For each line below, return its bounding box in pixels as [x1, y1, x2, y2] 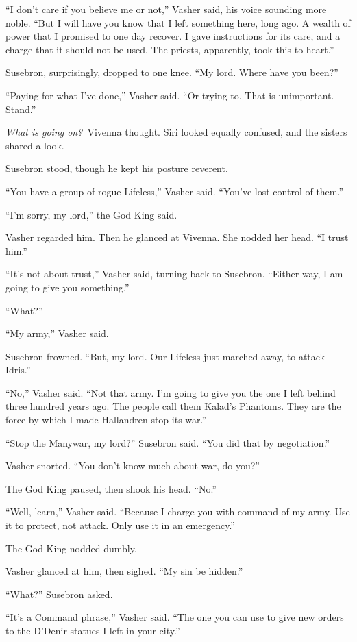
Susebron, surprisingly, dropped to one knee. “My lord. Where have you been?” [5, 65, 338, 79]
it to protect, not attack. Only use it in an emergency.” [5, 518, 235, 532]
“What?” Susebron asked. [5, 587, 113, 601]
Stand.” [5, 101, 36, 116]
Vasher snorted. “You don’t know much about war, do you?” [5, 458, 260, 473]
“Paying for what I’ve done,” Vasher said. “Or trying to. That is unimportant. [5, 88, 334, 102]
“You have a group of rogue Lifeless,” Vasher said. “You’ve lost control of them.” [5, 184, 344, 198]
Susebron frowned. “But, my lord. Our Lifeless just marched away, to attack [5, 349, 325, 363]
